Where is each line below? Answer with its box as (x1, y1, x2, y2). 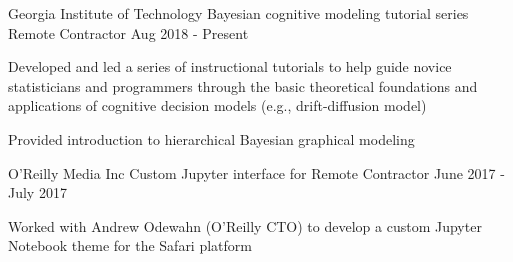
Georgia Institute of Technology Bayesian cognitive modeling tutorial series (8, 3, 469, 23)
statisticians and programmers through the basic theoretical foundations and (8, 75, 478, 96)
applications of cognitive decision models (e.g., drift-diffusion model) (8, 95, 427, 116)
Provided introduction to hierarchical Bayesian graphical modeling (8, 128, 415, 149)
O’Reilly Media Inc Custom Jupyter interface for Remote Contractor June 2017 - (8, 162, 505, 183)
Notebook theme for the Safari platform (8, 235, 252, 256)
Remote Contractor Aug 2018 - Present (8, 22, 249, 43)
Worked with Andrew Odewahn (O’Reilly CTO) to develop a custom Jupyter (8, 215, 482, 236)
